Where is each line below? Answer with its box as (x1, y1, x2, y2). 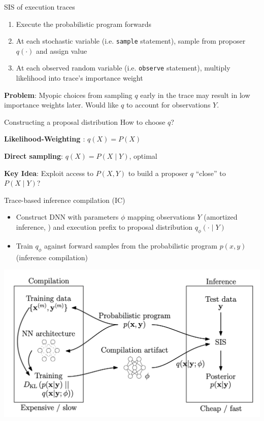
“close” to (195, 167, 226, 178)
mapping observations (127, 212, 195, 222)
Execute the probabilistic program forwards (16, 18, 151, 29)
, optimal (129, 151, 157, 161)
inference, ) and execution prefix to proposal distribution (16, 222, 193, 232)
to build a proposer (128, 167, 188, 178)
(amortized (204, 212, 238, 222)
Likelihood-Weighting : (4, 133, 85, 144)
